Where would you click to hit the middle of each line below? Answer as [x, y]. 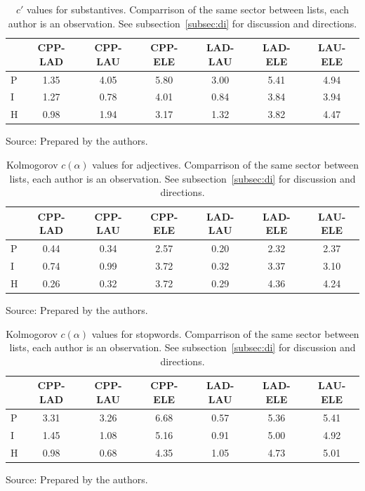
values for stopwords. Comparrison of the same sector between [225, 333]
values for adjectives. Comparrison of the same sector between [226, 164]
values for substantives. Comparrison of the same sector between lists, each [188, 9]
